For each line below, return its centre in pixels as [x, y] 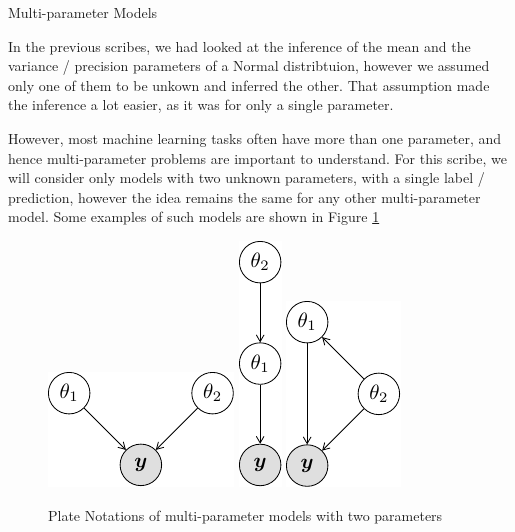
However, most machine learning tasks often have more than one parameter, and [255, 137]
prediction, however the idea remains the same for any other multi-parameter [244, 196]
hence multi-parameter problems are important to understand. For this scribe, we [257, 157]
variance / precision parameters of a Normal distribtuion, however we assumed [249, 65]
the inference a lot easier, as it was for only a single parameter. [201, 104]
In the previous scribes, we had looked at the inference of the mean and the [239, 45]
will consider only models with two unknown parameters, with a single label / [246, 177]
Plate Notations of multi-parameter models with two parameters [245, 514]
